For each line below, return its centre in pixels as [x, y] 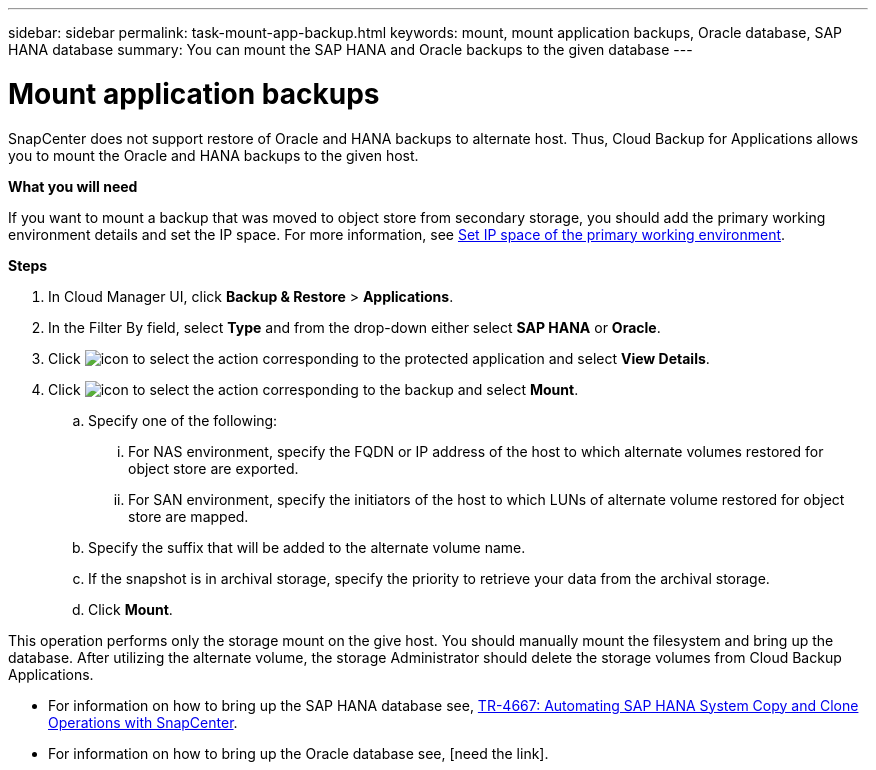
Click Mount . [130, 609]
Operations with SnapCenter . [143, 722]
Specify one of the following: [183, 420]
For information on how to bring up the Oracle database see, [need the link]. [298, 753]
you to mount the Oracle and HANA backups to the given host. [213, 155]
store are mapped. [188, 516]
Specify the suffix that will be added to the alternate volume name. [307, 547]
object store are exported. [213, 468]
